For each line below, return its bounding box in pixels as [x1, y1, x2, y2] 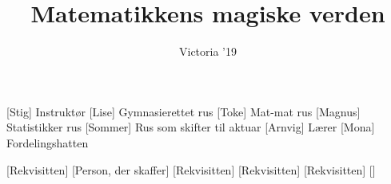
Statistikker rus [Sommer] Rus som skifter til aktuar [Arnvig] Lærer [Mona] [6, 119, 375, 135]
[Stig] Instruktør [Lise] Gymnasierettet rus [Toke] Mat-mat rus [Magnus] [6, 103, 361, 119]
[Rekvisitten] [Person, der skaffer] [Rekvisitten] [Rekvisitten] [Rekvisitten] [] [6, 161, 376, 178]
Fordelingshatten [6, 134, 89, 151]
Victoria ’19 [179, 43, 237, 60]
